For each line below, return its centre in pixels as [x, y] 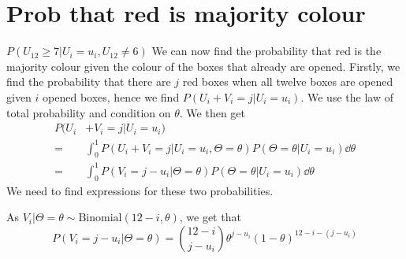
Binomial [100, 218]
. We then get [212, 112]
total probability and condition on [89, 112]
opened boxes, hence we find [111, 96]
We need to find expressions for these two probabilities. [140, 190]
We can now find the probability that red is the [266, 51]
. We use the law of [347, 96]
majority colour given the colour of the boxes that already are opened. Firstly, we [203, 66]
